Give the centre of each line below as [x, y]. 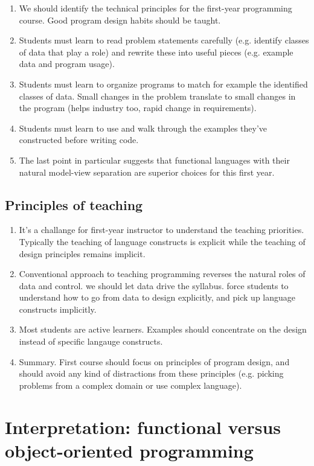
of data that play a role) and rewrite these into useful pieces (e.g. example [156, 52]
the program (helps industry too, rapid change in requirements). [138, 108]
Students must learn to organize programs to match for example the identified [163, 84]
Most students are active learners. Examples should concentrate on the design [163, 329]
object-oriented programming [129, 450]
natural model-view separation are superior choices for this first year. [147, 172]
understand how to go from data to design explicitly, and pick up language [157, 297]
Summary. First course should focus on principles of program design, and [154, 361]
